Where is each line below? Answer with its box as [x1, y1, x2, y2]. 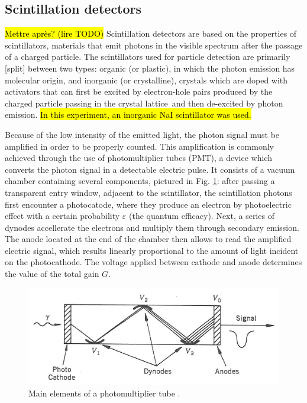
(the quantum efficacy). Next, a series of [129, 209, 274, 222]
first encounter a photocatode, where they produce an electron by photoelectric [5, 198, 292, 210]
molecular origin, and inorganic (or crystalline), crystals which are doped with [5, 73, 288, 86]
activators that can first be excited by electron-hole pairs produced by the [5, 85, 273, 98]
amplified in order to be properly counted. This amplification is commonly [5, 140, 274, 152]
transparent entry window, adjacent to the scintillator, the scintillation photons [5, 186, 292, 198]
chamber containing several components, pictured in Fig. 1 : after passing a [5, 175, 275, 187]
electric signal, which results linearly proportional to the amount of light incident [5, 244, 299, 256]
